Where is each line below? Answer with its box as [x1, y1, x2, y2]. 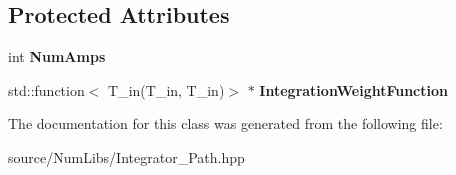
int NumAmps [8, 46, 106, 67]
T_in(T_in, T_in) [108, 79, 225, 100]
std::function [8, 79, 85, 100]
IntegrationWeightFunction [259, 79, 448, 100]
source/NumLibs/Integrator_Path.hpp [8, 146, 245, 167]
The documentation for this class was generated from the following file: [8, 113, 443, 134]
